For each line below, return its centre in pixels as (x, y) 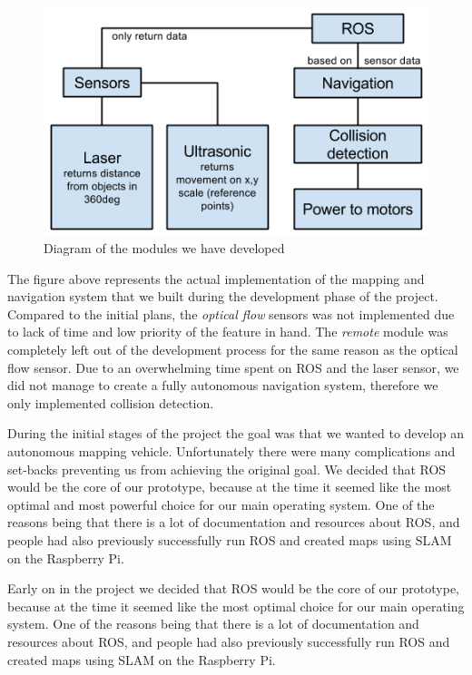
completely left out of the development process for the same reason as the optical (233, 350)
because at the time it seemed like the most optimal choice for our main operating (236, 606)
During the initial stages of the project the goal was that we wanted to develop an (236, 433)
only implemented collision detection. (111, 402)
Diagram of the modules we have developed (164, 248)
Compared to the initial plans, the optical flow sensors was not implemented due (231, 313)
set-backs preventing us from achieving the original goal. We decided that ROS (227, 469)
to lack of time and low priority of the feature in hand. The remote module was (228, 332)
